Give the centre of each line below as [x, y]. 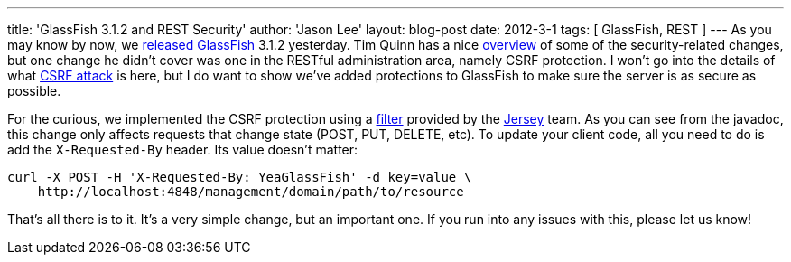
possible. [34, 91]
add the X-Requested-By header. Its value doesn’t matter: [183, 150]
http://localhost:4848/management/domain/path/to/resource [251, 192]
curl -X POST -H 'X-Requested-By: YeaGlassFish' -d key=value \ [240, 177]
